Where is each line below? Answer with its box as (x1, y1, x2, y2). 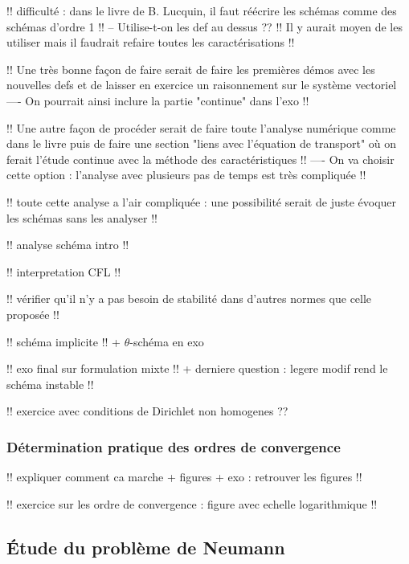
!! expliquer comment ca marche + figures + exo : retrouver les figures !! (6, 468, 362, 485)
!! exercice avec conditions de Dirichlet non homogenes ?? (6, 403, 288, 419)
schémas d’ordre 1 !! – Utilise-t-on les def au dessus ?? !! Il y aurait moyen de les (6, 18, 403, 35)
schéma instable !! (6, 375, 94, 392)
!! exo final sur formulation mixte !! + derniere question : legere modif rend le (6, 360, 388, 377)
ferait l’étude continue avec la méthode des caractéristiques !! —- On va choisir (6, 150, 395, 167)
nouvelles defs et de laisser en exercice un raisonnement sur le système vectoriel (6, 76, 397, 93)
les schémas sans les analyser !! (6, 209, 157, 226)
